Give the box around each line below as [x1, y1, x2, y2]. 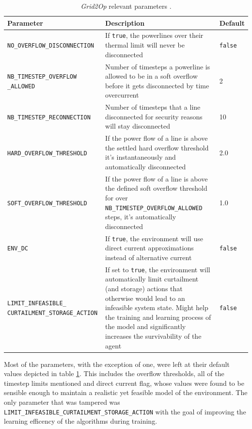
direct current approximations [105, 243, 194, 253]
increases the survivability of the [105, 331, 202, 341]
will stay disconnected [105, 121, 171, 131]
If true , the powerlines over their [105, 30, 204, 40]
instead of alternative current [105, 252, 192, 262]
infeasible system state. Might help [105, 302, 208, 313]
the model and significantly [105, 321, 186, 331]
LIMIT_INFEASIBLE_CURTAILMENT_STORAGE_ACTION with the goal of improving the [4, 406, 246, 416]
